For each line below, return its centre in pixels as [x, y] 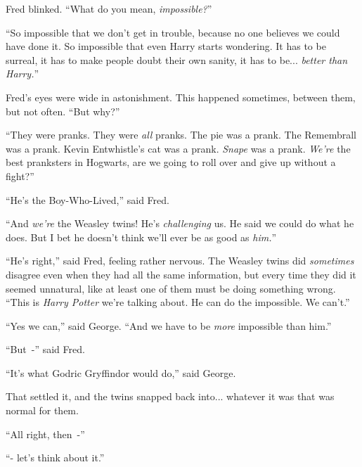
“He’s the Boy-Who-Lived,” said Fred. [88, 199]
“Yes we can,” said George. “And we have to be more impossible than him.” [169, 325]
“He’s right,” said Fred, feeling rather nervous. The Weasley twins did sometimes [180, 261]
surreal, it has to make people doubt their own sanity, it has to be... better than [177, 59]
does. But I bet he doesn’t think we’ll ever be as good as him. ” [141, 237]
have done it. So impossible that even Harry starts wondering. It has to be [166, 46]
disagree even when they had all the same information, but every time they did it [181, 274]
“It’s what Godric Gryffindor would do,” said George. [121, 372]
